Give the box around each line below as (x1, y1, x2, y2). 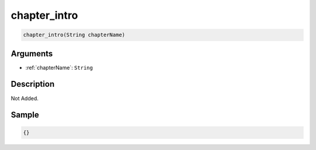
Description (11, 79, 55, 89)
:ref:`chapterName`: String (25, 64, 93, 71)
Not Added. (11, 94, 39, 102)
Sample (11, 110, 39, 120)
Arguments (11, 49, 53, 59)
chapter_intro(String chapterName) (23, 32, 125, 38)
